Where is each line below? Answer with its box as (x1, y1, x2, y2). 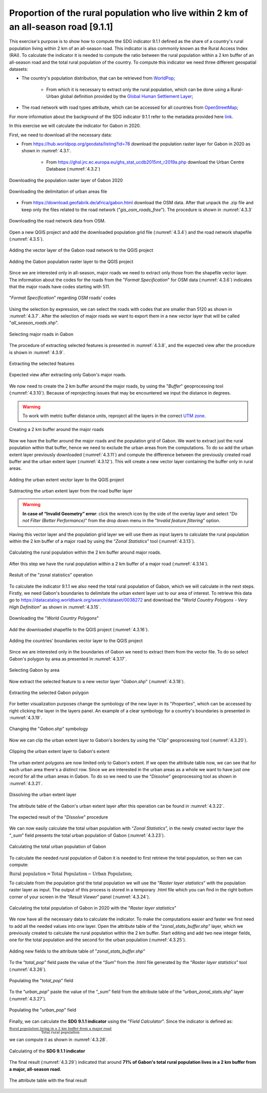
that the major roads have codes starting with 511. (9, 283, 111, 289)
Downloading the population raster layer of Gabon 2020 (9, 177, 123, 183)
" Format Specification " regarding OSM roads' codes (9, 295, 116, 301)
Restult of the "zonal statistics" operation (9, 572, 93, 578)
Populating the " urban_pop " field (9, 1007, 77, 1013)
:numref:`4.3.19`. (9, 715, 43, 721)
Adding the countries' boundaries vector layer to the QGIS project (9, 638, 143, 644)
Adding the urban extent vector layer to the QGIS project (9, 477, 125, 482)
